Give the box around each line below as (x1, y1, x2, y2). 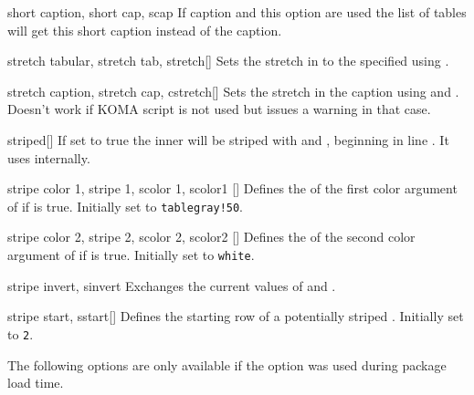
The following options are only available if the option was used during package (7, 355, 447, 374)
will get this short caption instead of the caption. (7, 20, 282, 39)
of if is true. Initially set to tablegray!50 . (7, 196, 244, 215)
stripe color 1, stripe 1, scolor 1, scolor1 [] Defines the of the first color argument (7, 179, 458, 198)
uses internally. (7, 148, 90, 167)
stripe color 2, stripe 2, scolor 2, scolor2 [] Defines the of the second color (7, 227, 416, 246)
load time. (7, 373, 64, 392)
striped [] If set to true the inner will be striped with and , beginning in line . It (7, 130, 449, 149)
